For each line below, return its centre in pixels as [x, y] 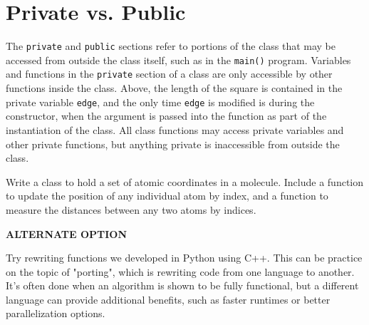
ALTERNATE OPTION [67, 233]
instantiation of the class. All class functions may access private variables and [175, 129]
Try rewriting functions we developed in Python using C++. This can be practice [184, 258]
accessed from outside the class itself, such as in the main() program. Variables [178, 60]
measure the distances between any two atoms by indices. [131, 209]
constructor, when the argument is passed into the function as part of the [166, 116]
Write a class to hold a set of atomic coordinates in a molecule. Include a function [185, 181]
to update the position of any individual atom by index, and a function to [167, 196]
